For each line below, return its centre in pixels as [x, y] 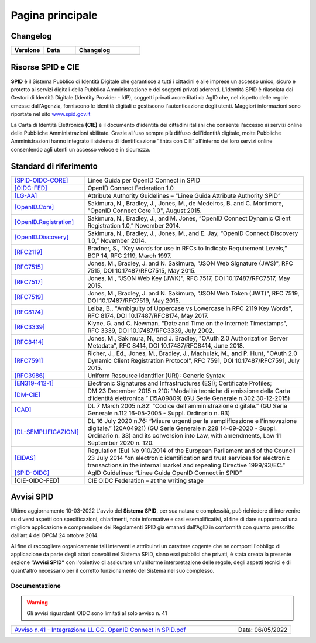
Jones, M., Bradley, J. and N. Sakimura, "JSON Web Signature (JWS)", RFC [190, 263]
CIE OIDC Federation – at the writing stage [146, 480]
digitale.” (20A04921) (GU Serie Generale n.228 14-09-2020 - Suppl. [182, 428]
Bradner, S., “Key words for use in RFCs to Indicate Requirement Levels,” [187, 248]
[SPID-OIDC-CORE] [41, 180]
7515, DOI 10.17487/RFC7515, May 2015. [142, 270]
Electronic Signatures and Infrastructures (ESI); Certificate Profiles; [180, 383]
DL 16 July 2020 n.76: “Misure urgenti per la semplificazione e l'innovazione [192, 421]
